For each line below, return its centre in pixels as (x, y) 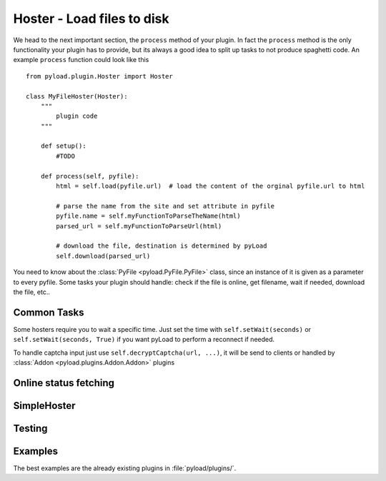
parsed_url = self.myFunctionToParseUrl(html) (139, 226)
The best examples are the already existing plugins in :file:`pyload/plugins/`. (125, 468)
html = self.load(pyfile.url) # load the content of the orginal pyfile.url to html (211, 186)
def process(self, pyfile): (90, 176)
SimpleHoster (44, 406)
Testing (30, 428)
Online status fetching (64, 383)
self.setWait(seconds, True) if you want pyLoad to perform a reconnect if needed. (144, 340)
